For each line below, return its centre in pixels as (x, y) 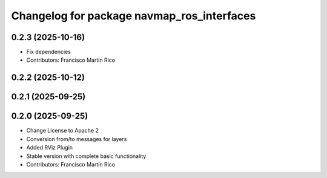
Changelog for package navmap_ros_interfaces (134, 16)
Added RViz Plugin (49, 148)
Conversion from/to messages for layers (77, 139)
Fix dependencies (48, 52)
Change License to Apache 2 (63, 131)
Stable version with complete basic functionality (86, 156)
